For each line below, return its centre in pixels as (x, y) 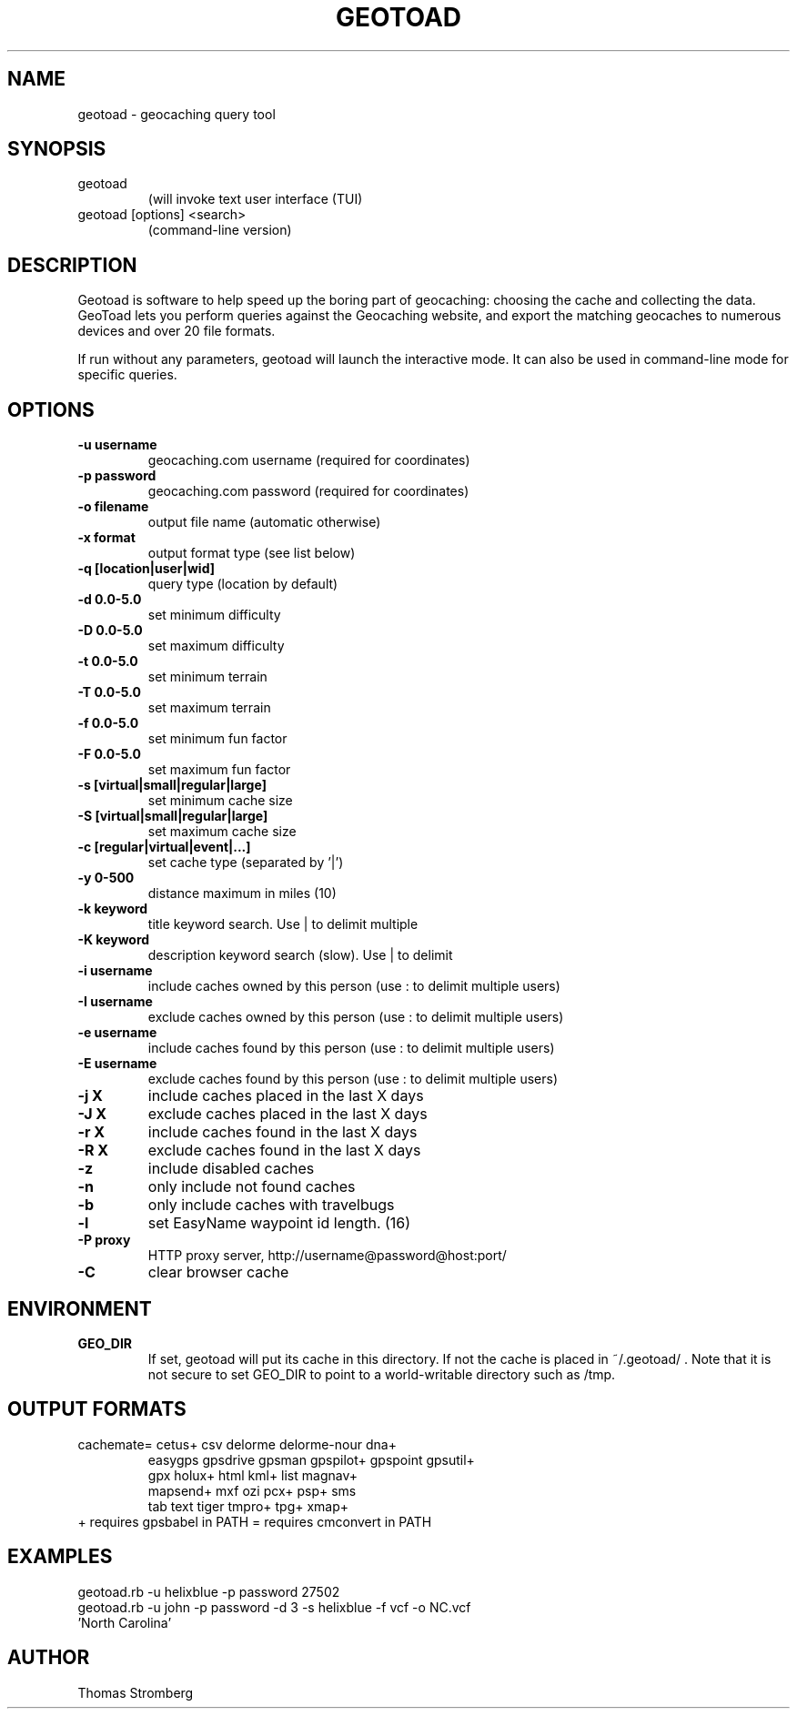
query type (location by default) (243, 584)
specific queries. (127, 375)
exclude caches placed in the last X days (288, 1114)
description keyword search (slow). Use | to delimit (300, 955)
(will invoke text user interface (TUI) (255, 199)
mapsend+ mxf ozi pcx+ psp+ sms (252, 1490)
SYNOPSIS (57, 149)
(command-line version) (220, 230)
